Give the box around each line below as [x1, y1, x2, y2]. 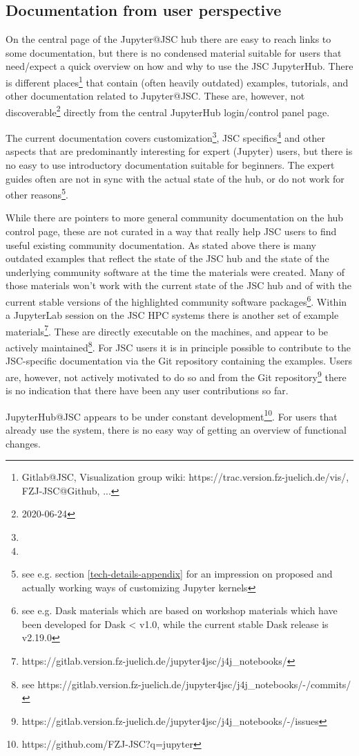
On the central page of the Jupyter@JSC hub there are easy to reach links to [6, 32, 331, 46]
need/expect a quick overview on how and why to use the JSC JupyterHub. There [6, 59, 353, 73]
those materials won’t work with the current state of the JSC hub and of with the [6, 278, 352, 293]
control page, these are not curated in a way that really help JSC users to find [6, 223, 337, 238]
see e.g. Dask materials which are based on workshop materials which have [21, 603, 338, 618]
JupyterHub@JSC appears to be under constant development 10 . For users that [6, 407, 338, 423]
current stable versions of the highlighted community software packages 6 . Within [6, 292, 347, 308]
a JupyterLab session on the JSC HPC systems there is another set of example [6, 308, 339, 322]
